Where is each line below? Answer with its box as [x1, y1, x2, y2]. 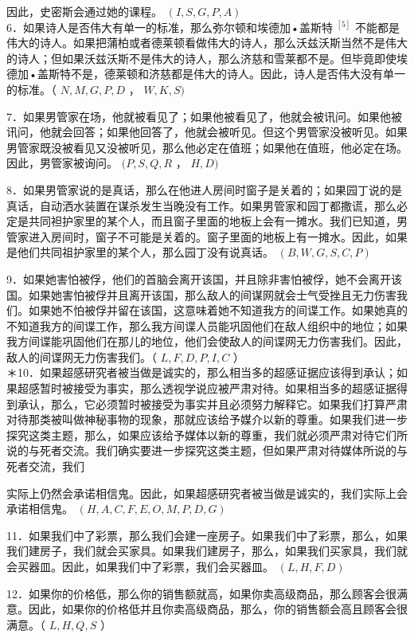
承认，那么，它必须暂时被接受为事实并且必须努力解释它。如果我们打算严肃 [17, 395, 408, 412]
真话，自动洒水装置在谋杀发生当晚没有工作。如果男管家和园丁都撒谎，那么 [6, 197, 396, 213]
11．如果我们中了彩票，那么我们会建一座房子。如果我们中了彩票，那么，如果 [6, 526, 408, 543]
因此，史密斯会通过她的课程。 [6, 3, 162, 19]
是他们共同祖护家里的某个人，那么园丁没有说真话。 [6, 244, 274, 260]
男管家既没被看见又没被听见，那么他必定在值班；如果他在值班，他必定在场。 [6, 139, 408, 155]
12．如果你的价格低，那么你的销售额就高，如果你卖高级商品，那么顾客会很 [6, 585, 396, 601]
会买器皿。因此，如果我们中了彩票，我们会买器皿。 [6, 558, 274, 574]
